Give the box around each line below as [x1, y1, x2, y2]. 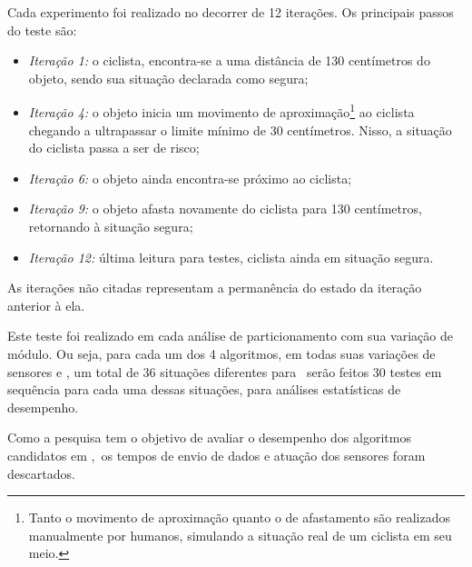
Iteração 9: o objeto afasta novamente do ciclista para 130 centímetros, [28, 199, 422, 218]
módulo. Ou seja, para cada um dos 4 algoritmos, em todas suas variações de [7, 343, 436, 363]
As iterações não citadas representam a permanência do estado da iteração [7, 278, 422, 297]
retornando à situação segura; [28, 217, 193, 235]
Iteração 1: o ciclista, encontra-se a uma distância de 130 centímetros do [28, 51, 430, 70]
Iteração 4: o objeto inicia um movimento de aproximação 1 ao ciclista [28, 100, 415, 122]
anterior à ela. [7, 295, 85, 314]
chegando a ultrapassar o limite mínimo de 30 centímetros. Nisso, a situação [28, 120, 452, 139]
